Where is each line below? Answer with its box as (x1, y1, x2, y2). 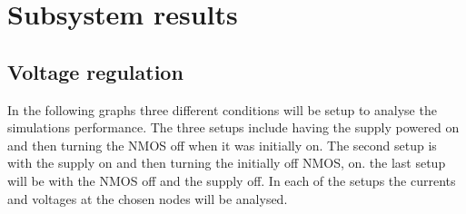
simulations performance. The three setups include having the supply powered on (7, 118, 460, 137)
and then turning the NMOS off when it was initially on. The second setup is (7, 135, 437, 154)
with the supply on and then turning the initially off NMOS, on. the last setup (7, 153, 446, 172)
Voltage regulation (7, 57, 183, 85)
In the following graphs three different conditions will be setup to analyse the (7, 100, 437, 119)
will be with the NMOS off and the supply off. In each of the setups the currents (7, 170, 456, 190)
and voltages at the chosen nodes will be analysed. (7, 189, 288, 208)
